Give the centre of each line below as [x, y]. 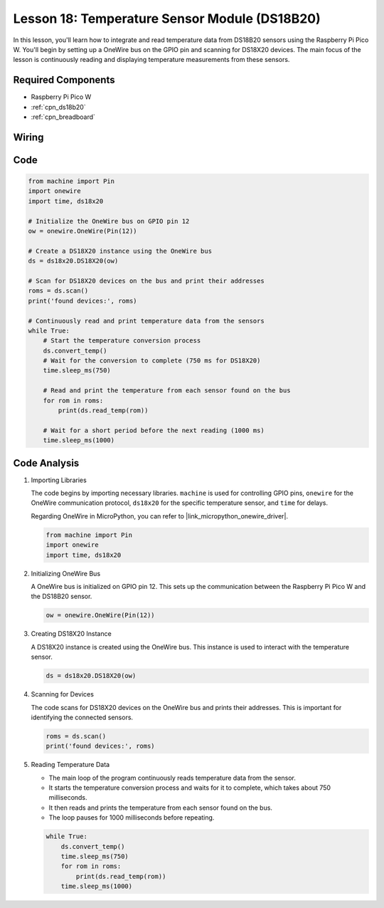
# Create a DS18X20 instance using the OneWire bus [120, 251]
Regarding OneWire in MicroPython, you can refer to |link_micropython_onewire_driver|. [159, 516]
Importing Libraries [59, 480]
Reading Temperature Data [70, 765]
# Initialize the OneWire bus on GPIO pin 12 [109, 221]
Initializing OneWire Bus [66, 573]
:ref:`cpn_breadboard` [63, 117]
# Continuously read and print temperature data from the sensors [146, 321]
